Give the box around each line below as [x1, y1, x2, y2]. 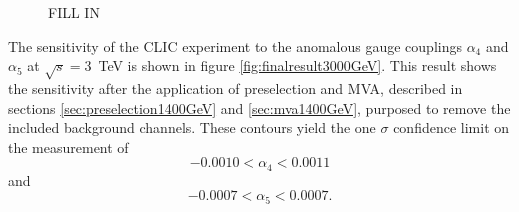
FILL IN [48, 2, 100, 22]
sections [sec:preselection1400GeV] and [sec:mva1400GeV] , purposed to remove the [8, 97, 511, 118]
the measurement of [8, 136, 129, 157]
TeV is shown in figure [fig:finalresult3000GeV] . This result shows [98, 55, 497, 76]
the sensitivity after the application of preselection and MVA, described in [8, 77, 463, 98]
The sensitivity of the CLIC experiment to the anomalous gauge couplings [8, 35, 462, 56]
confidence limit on [393, 117, 510, 138]
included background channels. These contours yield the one [8, 117, 376, 138]
